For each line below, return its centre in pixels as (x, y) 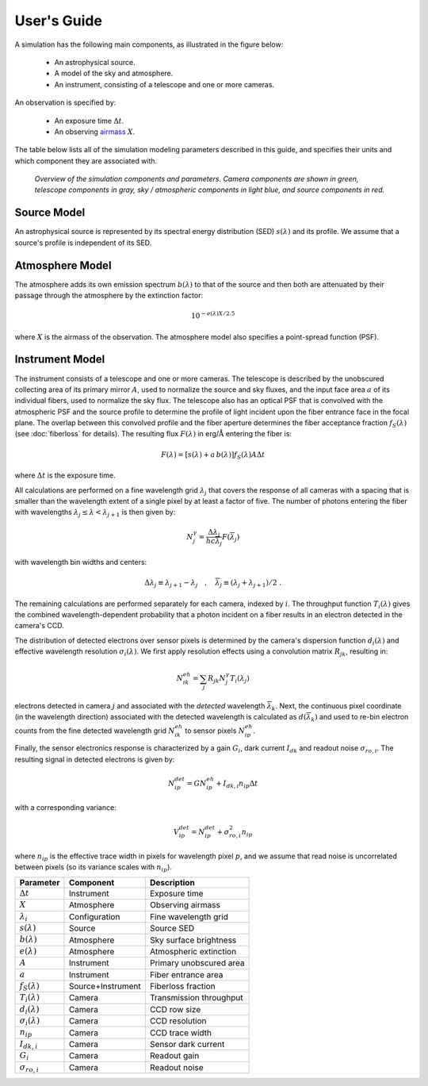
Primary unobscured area (197, 963)
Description (172, 882)
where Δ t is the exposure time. (65, 475)
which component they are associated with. (86, 161)
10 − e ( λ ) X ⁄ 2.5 (213, 315)
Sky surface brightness (193, 940)
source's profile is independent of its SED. (83, 243)
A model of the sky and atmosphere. (114, 73)
